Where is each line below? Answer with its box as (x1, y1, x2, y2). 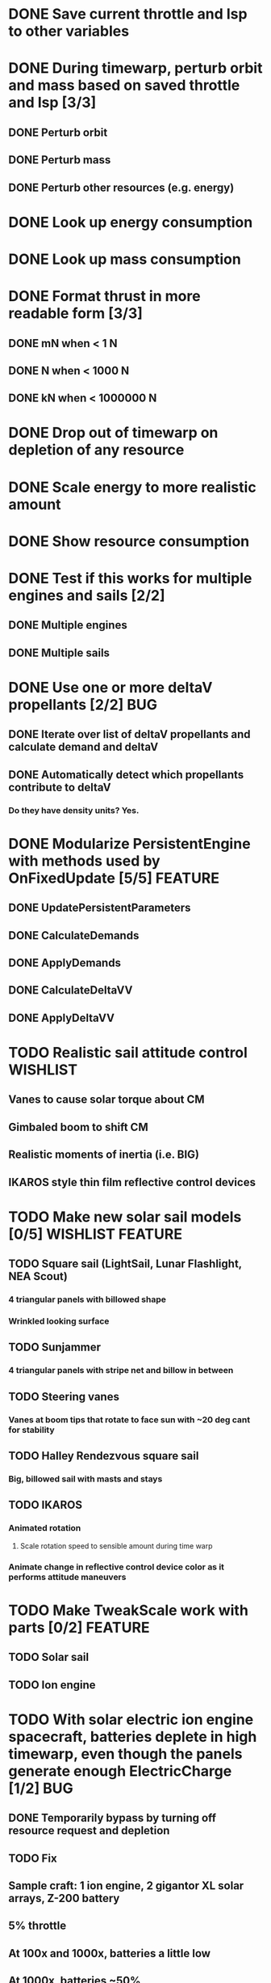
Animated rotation (8, 1523, 81, 1534)
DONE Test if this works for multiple (8, 570, 252, 587)
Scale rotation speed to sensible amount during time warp (19, 1540, 213, 1550)
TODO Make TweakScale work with (8, 1601, 248, 1619)
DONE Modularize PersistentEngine (8, 834, 252, 853)
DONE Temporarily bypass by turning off (8, 1811, 216, 1825)
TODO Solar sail (8, 1650, 90, 1664)
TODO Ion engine (8, 1678, 96, 1692)
